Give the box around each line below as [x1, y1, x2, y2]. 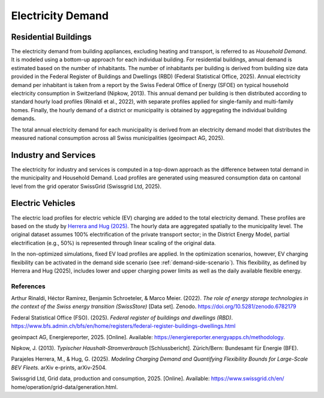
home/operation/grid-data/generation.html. [11, 383, 118, 390]
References [11, 282, 46, 291]
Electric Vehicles [11, 198, 76, 208]
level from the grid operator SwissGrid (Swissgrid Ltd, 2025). [11, 182, 162, 190]
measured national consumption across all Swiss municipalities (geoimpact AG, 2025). [11, 134, 225, 141]
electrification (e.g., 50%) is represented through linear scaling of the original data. [11, 239, 216, 246]
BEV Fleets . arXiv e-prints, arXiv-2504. [11, 364, 107, 371]
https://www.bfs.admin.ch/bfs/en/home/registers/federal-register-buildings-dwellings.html [11, 322, 236, 330]
